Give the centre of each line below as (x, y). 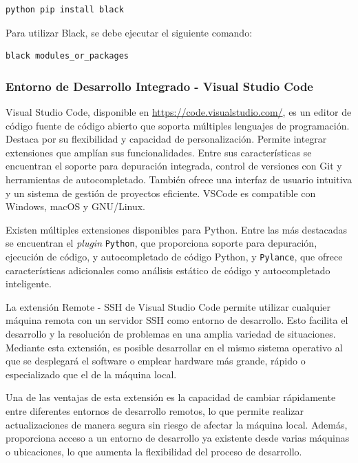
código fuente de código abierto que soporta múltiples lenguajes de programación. (178, 125)
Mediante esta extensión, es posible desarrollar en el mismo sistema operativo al (174, 347)
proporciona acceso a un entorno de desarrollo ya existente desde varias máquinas (178, 438)
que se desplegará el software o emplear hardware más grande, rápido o (156, 361)
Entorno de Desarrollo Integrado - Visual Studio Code (159, 86)
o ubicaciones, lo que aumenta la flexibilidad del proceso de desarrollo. (154, 451)
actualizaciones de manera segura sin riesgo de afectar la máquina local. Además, (177, 424)
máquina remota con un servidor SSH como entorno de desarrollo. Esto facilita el (177, 320)
